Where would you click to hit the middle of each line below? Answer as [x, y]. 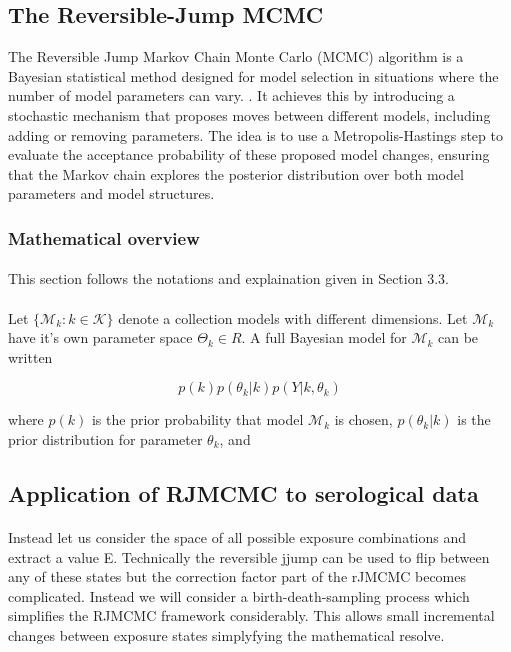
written [30, 356]
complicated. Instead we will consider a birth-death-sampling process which [239, 595]
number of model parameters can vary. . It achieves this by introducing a [231, 95]
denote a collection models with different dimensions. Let [293, 317]
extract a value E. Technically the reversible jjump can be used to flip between [249, 556]
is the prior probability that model [197, 419]
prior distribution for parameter [105, 438]
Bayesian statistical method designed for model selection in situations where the [253, 75]
